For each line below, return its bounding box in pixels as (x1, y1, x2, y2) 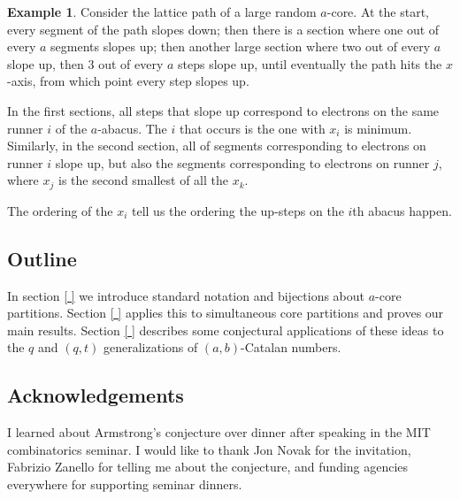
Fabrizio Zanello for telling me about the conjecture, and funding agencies (7, 457, 409, 476)
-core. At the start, (326, 3, 429, 20)
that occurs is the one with (179, 119, 326, 137)
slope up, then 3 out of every (7, 54, 164, 73)
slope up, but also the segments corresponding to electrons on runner (55, 153, 430, 172)
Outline (7, 244, 77, 272)
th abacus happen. (352, 201, 452, 219)
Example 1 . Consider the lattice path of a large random (7, 3, 317, 20)
